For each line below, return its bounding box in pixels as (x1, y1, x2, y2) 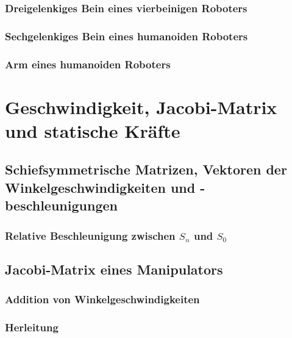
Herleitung (5, 320, 59, 335)
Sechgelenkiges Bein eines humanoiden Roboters (5, 28, 248, 43)
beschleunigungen (5, 196, 118, 215)
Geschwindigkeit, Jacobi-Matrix (5, 94, 277, 119)
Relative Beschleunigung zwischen (5, 228, 176, 243)
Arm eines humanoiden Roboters (5, 56, 171, 71)
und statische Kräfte (5, 118, 180, 143)
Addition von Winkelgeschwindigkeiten (5, 292, 200, 307)
